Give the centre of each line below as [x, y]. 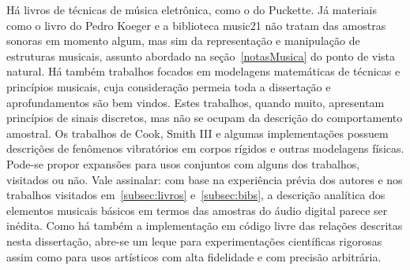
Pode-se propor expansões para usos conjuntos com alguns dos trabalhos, [183, 163]
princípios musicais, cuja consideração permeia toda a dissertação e [169, 86]
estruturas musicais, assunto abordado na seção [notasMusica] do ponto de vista [201, 55]
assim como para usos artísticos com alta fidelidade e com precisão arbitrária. [194, 256]
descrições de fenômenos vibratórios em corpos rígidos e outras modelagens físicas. [205, 148]
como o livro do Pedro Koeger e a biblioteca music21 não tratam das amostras [196, 25]
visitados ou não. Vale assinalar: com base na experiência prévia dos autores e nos [205, 179]
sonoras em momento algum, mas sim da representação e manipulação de [183, 41]
